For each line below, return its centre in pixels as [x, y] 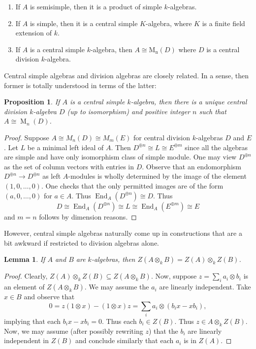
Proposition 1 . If [32, 102]
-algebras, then [113, 259]
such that [213, 111]
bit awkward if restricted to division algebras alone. [82, 242]
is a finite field [224, 23]
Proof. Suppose [27, 137]
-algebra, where [169, 23]
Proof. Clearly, [26, 276]
